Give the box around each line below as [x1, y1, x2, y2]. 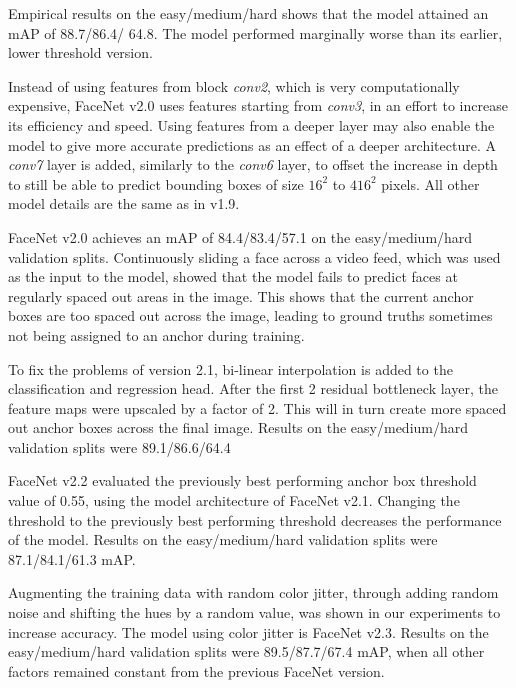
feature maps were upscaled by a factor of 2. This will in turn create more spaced [8, 397, 507, 418]
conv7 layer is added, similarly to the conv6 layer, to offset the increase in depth [8, 154, 498, 175]
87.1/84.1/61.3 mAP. [8, 548, 136, 569]
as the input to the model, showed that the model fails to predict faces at [8, 266, 458, 287]
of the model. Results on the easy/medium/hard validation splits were [8, 529, 438, 550]
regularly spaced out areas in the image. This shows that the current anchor [8, 285, 474, 306]
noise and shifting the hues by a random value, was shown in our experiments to [8, 602, 501, 623]
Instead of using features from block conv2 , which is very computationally [8, 75, 460, 96]
